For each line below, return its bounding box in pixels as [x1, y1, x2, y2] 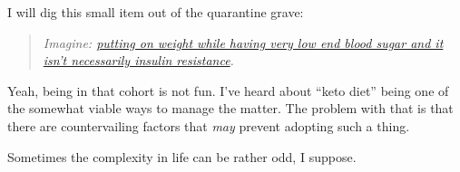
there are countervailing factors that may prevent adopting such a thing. [7, 116, 410, 135]
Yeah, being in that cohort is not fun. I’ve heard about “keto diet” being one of [7, 81, 449, 100]
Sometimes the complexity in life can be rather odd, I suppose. [7, 147, 357, 166]
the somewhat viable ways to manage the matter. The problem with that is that [7, 99, 454, 118]
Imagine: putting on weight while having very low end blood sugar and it [43, 33, 444, 52]
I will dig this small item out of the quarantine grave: [7, 3, 304, 21]
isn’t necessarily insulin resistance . [43, 51, 234, 70]
